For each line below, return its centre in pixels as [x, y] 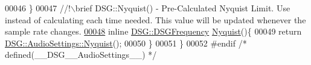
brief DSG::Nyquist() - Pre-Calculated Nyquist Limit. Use [183, 8]
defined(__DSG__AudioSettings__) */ [81, 55]
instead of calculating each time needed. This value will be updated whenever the [155, 19]
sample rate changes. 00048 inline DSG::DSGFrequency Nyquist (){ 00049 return [153, 31]
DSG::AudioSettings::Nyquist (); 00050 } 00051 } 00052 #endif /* [126, 43]
